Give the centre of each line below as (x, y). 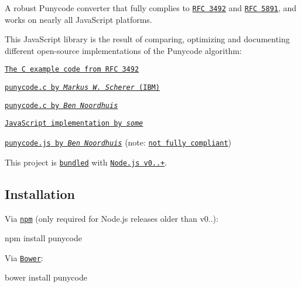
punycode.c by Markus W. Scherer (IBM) (82, 88)
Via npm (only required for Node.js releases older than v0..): (112, 218)
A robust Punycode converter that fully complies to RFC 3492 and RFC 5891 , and (151, 8)
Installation (40, 193)
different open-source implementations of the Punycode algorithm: (123, 50)
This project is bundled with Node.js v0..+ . (86, 162)
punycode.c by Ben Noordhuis (61, 105)
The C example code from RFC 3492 (72, 70)
